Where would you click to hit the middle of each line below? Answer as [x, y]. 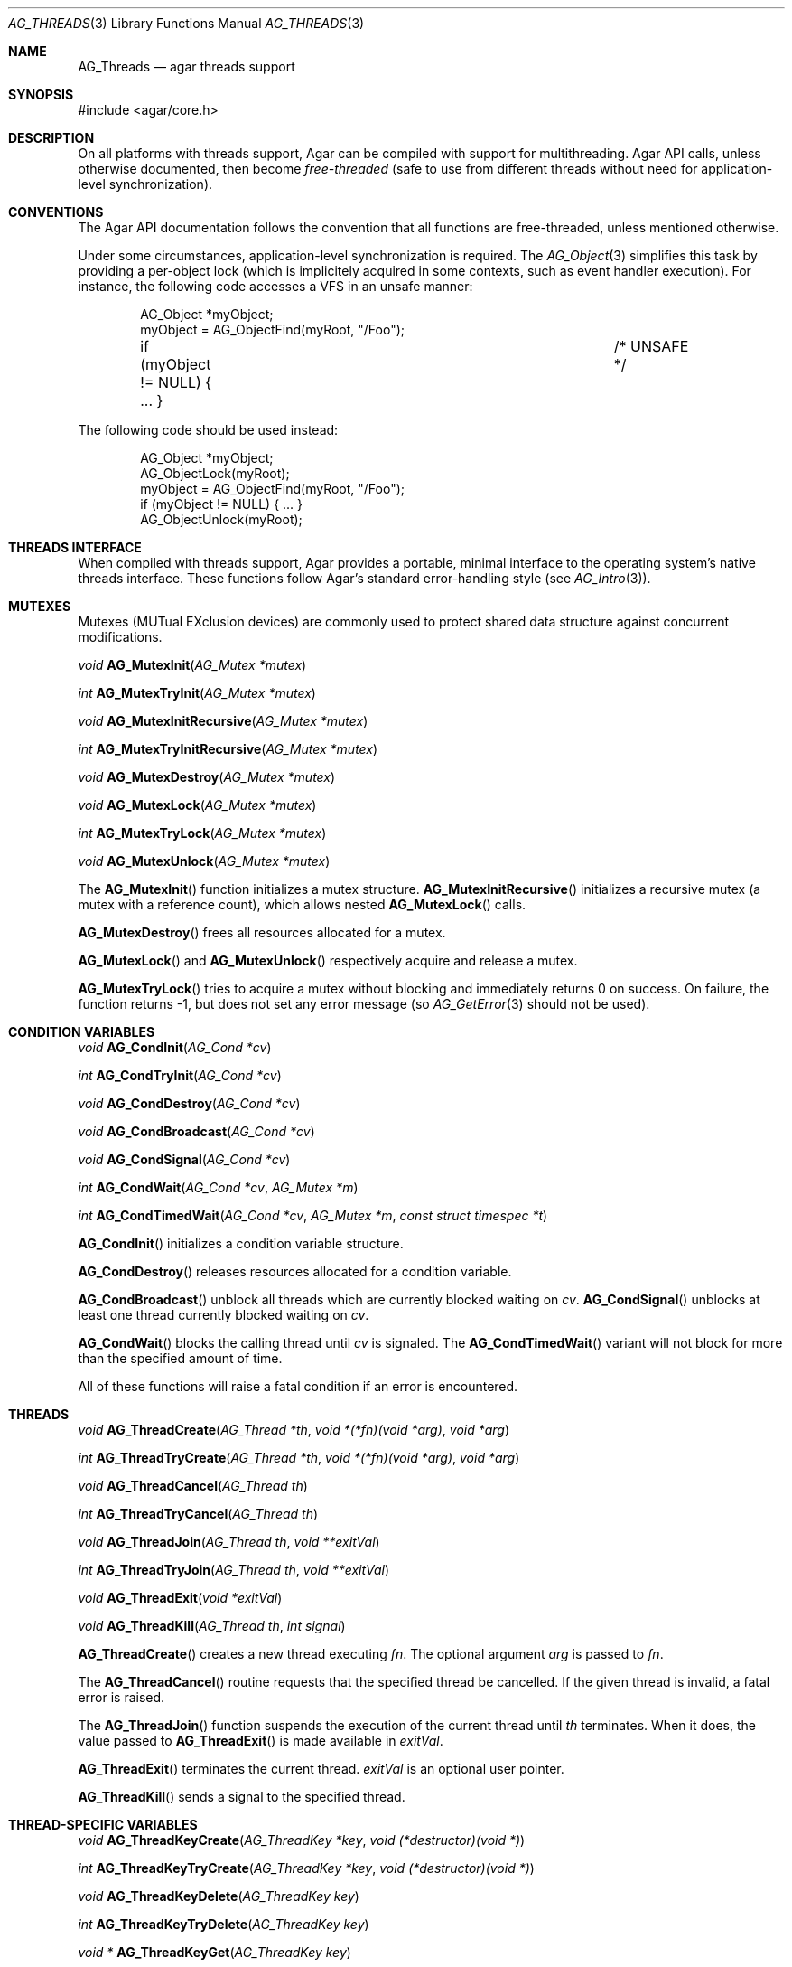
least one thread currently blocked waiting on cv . [224, 1315]
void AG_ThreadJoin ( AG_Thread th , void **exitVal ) [229, 1542]
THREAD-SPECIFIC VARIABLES [103, 1825]
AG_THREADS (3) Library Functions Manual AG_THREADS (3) [186, 23]
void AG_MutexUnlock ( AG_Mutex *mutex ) [204, 861]
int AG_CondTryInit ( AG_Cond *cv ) [180, 1075]
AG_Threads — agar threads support [186, 66]
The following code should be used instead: [208, 430]
